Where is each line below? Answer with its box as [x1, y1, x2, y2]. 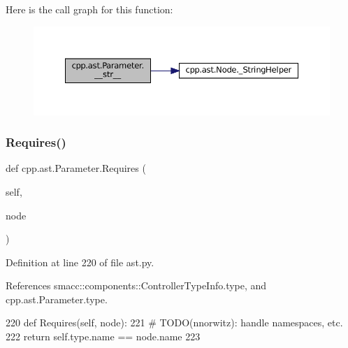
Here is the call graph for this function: [6, 2, 173, 16]
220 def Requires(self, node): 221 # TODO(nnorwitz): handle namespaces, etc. [6, 315, 343, 330]
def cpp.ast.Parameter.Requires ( [6, 161, 146, 175]
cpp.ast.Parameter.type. [6, 291, 108, 306]
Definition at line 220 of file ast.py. [6, 254, 154, 269]
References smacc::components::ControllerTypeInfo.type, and [6, 278, 267, 293]
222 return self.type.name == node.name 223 [6, 329, 201, 344]
